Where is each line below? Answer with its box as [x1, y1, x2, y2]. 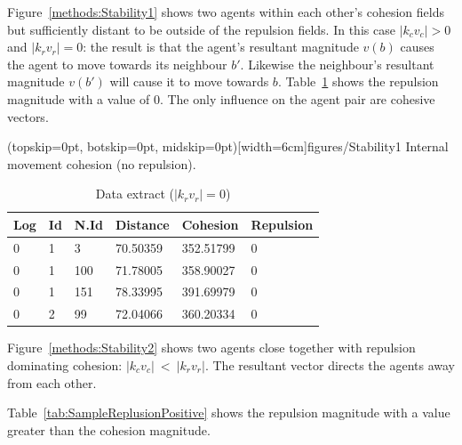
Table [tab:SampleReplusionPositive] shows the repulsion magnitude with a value [7, 403, 450, 422]
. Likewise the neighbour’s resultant [240, 54, 434, 73]
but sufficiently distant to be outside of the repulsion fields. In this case [7, 20, 395, 38]
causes [400, 37, 434, 56]
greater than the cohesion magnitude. [7, 420, 211, 439]
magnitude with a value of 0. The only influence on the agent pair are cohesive [7, 89, 435, 108]
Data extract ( [95, 184, 174, 203]
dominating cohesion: [7, 356, 123, 374]
